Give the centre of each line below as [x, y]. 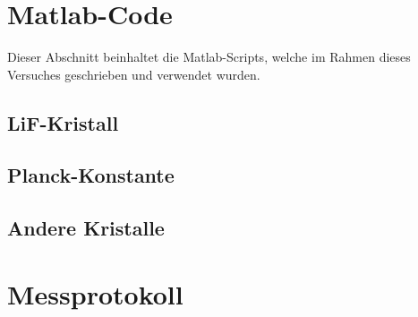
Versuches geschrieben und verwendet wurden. [134, 74]
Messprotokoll [95, 293]
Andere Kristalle [86, 228]
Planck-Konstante [91, 175]
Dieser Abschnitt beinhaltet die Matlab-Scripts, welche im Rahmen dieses [209, 57]
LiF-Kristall [63, 122]
